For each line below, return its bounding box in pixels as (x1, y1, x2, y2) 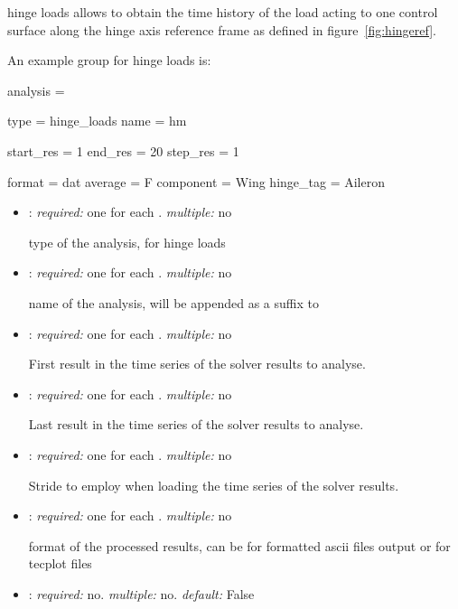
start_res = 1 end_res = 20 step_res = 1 (7, 141, 239, 160)
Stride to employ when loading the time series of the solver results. (28, 475, 399, 494)
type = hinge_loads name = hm (7, 111, 187, 130)
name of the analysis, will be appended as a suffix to (28, 293, 319, 312)
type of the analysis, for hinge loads (28, 232, 226, 251)
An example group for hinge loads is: (7, 51, 211, 70)
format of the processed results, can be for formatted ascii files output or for (28, 536, 451, 555)
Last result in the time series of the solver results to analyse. (28, 415, 364, 434)
